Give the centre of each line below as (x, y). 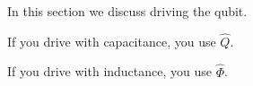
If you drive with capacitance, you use (112, 41)
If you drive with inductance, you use (110, 71)
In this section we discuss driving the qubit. (127, 11)
